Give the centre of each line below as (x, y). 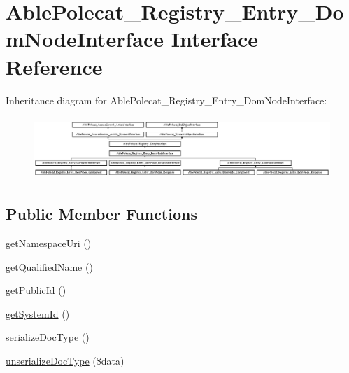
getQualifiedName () (49, 266)
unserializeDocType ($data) (65, 361)
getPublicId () (36, 290)
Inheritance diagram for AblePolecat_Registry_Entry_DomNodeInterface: (166, 100)
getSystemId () (38, 313)
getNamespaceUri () (49, 243)
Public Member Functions (101, 214)
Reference (54, 66)
